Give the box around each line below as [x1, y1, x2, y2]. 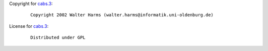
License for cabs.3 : [9, 23, 49, 29]
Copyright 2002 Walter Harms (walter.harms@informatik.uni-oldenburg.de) [30, 12, 214, 18]
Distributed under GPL [30, 35, 86, 41]
